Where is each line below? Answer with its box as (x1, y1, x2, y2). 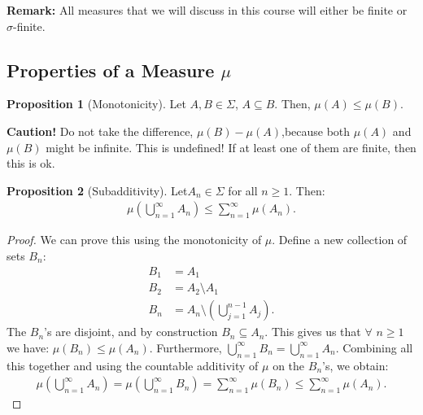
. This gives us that (264, 323, 361, 340)
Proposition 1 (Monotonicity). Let (7, 95, 186, 112)
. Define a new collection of (272, 231, 408, 248)
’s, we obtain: (322, 356, 389, 373)
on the (273, 356, 305, 373)
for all (228, 181, 258, 199)
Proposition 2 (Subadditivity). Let (7, 181, 188, 199)
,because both (281, 122, 351, 139)
